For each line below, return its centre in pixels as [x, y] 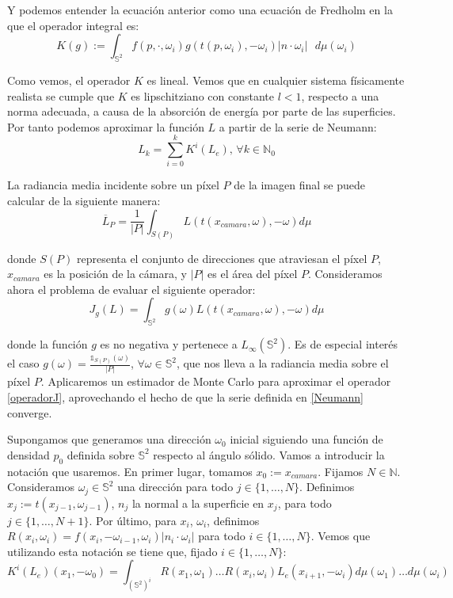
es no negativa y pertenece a [169, 344]
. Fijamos [341, 471]
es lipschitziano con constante [202, 95]
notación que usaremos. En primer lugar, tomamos [130, 471]
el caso [23, 363]
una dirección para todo [175, 487]
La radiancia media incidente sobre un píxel [113, 185]
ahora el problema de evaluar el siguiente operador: [131, 289]
